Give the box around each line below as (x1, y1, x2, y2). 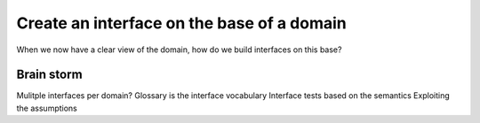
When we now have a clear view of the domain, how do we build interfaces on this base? (16, 44, 342, 55)
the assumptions (16, 103, 77, 113)
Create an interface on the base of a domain (16, 13, 347, 33)
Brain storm (16, 67, 84, 82)
